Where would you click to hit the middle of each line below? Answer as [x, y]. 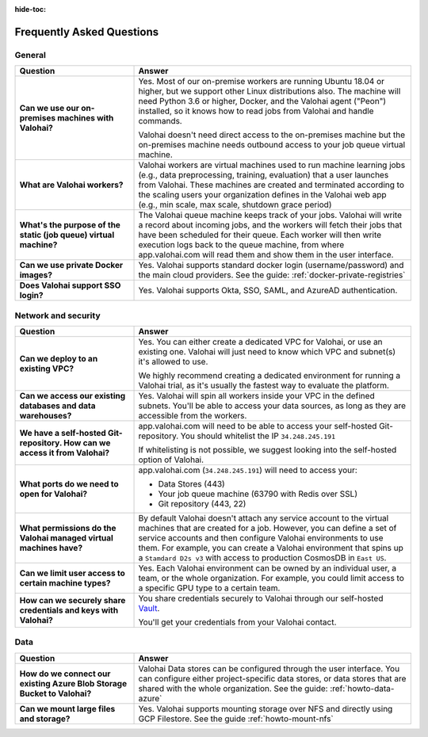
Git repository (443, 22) [202, 503]
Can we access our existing [73, 395]
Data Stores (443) [191, 483]
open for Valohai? [53, 494]
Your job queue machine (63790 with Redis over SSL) [258, 494]
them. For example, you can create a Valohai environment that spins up [271, 548]
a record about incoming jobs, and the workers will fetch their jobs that [270, 225]
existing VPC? [47, 368]
